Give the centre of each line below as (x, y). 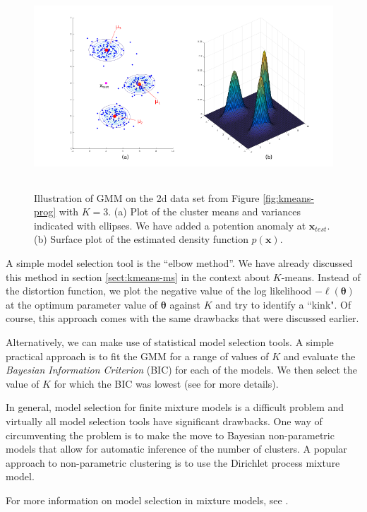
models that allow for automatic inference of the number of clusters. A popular (176, 449)
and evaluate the (319, 356)
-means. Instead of (321, 276)
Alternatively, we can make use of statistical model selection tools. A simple (170, 341)
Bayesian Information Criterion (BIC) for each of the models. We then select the (181, 370)
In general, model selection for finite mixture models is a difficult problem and (175, 407)
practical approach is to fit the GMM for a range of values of (137, 356)
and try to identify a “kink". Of (283, 304)
